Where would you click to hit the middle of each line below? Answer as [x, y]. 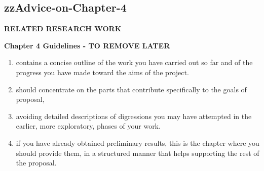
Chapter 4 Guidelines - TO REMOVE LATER [87, 45]
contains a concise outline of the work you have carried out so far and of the [134, 62]
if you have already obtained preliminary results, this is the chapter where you [138, 142]
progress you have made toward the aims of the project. [102, 72]
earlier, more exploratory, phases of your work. [88, 126]
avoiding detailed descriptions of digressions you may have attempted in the [134, 116]
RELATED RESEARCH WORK [63, 28]
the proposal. [36, 163]
